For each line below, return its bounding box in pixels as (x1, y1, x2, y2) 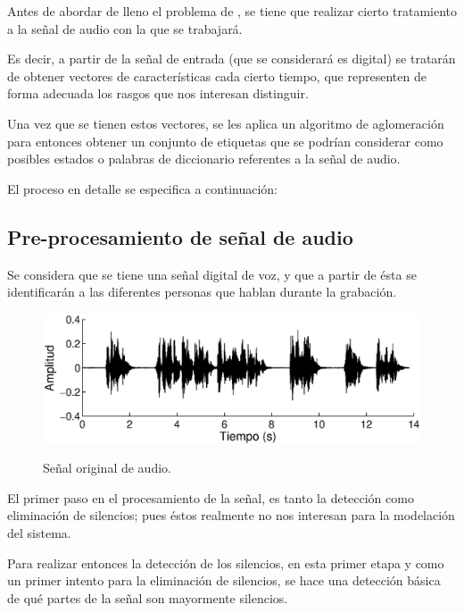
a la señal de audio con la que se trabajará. (7, 19, 243, 38)
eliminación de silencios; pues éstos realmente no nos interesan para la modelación (7, 506, 455, 525)
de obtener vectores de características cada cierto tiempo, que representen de (7, 66, 427, 85)
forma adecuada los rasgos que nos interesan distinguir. (7, 84, 309, 103)
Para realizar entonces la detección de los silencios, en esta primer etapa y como (7, 553, 444, 572)
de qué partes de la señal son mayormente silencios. (7, 588, 288, 607)
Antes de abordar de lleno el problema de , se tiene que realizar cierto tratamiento (7, 2, 457, 20)
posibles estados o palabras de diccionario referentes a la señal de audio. (7, 149, 401, 168)
